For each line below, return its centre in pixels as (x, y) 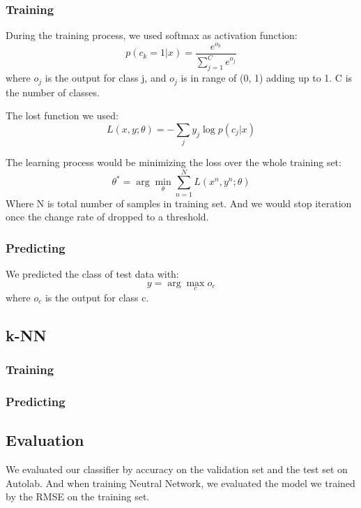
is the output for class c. (97, 297)
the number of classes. (53, 92)
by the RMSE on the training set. (78, 496)
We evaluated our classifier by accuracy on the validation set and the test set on (177, 469)
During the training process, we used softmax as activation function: (152, 35)
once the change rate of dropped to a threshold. (107, 217)
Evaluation (45, 440)
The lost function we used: (62, 115)
